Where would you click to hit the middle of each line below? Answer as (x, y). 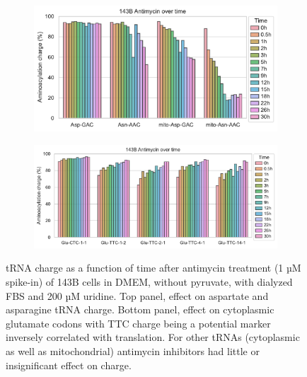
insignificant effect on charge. (69, 365)
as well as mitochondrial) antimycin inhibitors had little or (133, 350)
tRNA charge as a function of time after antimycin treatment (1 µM (153, 268)
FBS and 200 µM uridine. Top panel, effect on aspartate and (137, 295)
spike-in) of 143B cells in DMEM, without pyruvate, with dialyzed (149, 281)
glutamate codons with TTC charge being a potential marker (138, 323)
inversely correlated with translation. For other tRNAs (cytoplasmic (153, 337)
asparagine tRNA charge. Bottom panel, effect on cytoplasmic (140, 309)
